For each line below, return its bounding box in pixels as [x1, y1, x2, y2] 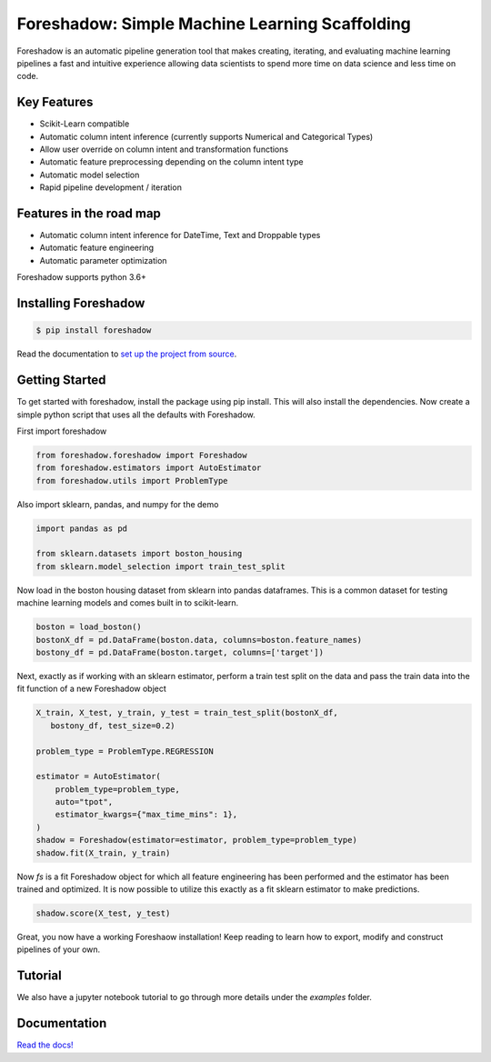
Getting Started [16, 373, 106, 388]
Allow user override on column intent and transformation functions [39, 144, 289, 155]
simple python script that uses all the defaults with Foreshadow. [16, 409, 256, 420]
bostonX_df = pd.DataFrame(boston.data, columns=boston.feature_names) [35, 635, 363, 645]
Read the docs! [16, 1039, 74, 1050]
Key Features [16, 95, 94, 110]
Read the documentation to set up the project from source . [16, 348, 237, 359]
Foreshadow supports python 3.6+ [16, 272, 147, 283]
